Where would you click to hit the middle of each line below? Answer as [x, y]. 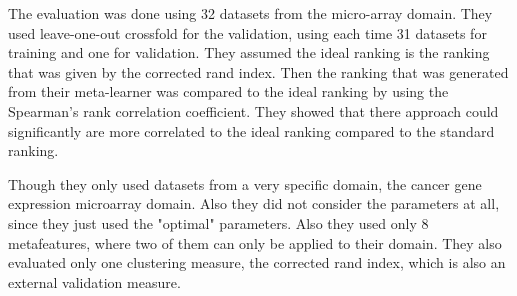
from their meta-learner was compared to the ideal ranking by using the [228, 91]
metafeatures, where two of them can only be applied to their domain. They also [255, 242]
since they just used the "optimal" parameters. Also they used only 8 [218, 222]
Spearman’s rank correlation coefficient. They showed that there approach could [253, 110]
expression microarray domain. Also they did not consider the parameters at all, [254, 203]
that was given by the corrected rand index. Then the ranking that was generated [258, 71]
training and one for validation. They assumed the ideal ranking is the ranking [249, 52]
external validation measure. [94, 281]
